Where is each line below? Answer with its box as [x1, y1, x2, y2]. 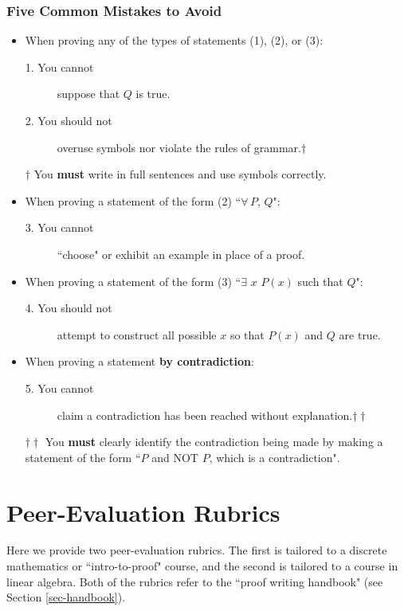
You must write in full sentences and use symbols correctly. [33, 166, 327, 182]
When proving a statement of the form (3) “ [25, 272, 241, 289]
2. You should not [25, 112, 112, 128]
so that [229, 326, 265, 343]
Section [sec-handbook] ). [6, 589, 126, 605]
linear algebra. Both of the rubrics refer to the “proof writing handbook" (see [6, 573, 383, 589]
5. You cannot [25, 379, 94, 396]
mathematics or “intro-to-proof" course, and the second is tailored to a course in [6, 558, 398, 574]
